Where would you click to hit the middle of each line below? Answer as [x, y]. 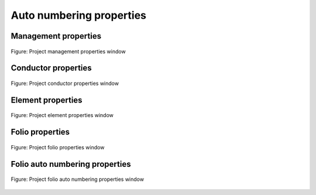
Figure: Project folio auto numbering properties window [78, 179]
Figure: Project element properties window [62, 115]
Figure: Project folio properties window [58, 147]
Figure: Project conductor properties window [65, 83]
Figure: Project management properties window [68, 51]
